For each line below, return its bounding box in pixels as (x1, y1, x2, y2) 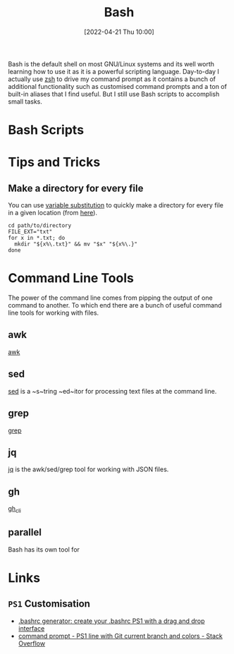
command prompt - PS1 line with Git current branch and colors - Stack (18, 631, 223, 640)
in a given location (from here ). (8, 209, 98, 217)
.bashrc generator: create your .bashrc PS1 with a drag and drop (18, 617, 205, 625)
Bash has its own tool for (8, 545, 80, 554)
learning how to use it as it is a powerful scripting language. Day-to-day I (8, 67, 219, 75)
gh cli (8, 504, 22, 514)
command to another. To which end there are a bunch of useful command (8, 301, 222, 310)
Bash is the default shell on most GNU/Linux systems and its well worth (8, 59, 214, 68)
